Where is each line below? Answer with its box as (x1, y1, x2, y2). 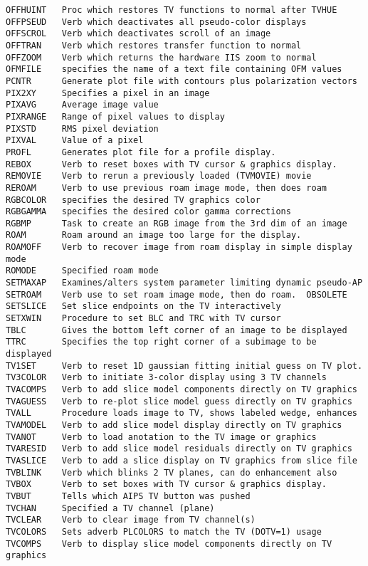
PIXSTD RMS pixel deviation (6, 123, 159, 134)
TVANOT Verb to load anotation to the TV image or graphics (6, 431, 317, 442)
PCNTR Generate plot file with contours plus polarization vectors (6, 75, 357, 86)
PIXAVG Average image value (6, 100, 159, 110)
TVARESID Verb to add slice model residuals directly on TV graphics (6, 444, 352, 454)
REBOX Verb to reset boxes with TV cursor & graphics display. (6, 159, 337, 169)
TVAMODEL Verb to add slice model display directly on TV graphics (6, 419, 342, 430)
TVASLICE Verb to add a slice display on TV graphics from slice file (6, 455, 357, 466)
